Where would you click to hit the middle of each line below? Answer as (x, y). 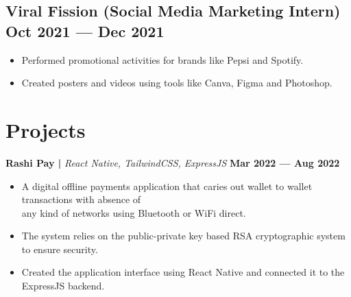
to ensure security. (60, 249)
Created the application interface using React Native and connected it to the (183, 272)
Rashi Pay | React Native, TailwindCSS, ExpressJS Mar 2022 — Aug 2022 (173, 162)
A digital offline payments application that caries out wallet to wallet (167, 186)
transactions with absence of (81, 199)
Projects (46, 129)
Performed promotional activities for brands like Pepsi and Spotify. (162, 59)
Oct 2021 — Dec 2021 (85, 31)
